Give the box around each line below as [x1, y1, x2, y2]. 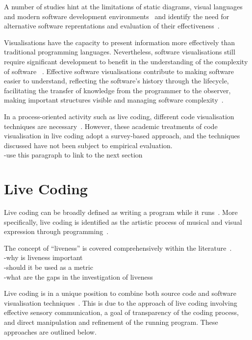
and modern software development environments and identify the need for [4, 11, 229, 21]
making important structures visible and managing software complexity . [4, 95, 224, 105]
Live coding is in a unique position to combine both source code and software [4, 288, 236, 298]
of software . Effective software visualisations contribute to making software [4, 66, 234, 76]
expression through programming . [4, 226, 109, 236]
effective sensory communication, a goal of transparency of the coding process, [4, 307, 239, 317]
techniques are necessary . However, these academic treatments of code [4, 121, 218, 131]
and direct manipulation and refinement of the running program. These [4, 316, 218, 327]
